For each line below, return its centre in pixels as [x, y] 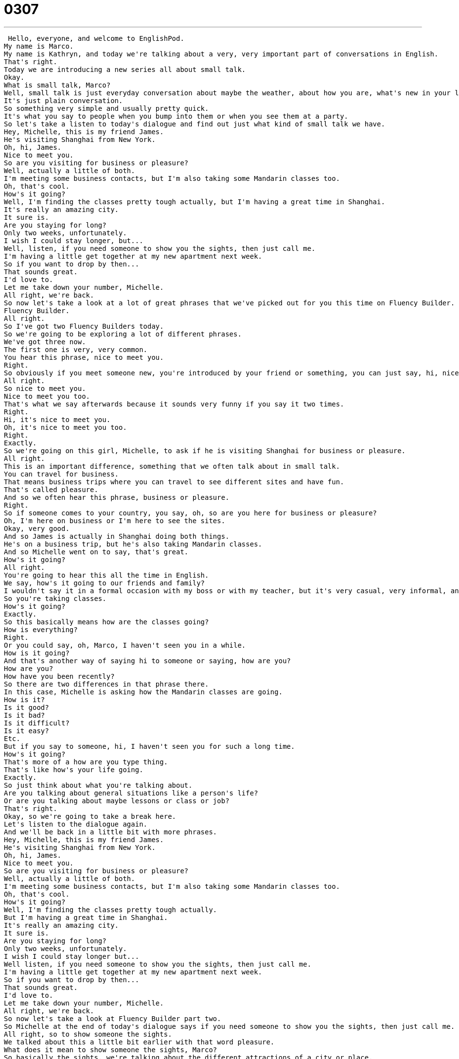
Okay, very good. [37, 528]
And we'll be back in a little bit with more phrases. [111, 832]
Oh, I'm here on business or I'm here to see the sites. [115, 521]
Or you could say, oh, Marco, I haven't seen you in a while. [125, 645]
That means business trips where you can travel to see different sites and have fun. [174, 482]
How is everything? [41, 629]
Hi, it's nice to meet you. [57, 419]
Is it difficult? [37, 723]
